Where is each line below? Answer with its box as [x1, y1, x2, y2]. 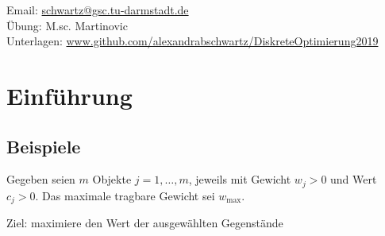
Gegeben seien [6, 171, 75, 188]
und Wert [330, 171, 377, 188]
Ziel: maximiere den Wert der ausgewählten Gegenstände [6, 215, 283, 231]
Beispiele [6, 133, 81, 158]
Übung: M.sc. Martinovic [6, 17, 128, 33]
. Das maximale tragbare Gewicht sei [35, 187, 215, 203]
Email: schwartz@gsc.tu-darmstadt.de [6, 2, 189, 17]
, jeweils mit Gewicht [188, 171, 291, 188]
